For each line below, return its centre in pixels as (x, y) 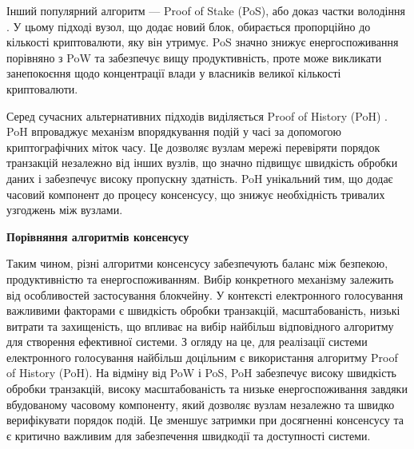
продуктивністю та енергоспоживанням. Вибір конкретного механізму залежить (200, 278)
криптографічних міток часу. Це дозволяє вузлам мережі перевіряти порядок (193, 147)
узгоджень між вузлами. (65, 210)
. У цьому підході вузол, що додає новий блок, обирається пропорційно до (189, 26)
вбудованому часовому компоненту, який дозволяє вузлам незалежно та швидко (201, 404)
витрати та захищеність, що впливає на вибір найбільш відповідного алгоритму (200, 326)
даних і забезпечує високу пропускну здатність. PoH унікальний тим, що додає (200, 178)
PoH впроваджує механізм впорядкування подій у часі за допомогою (174, 131)
